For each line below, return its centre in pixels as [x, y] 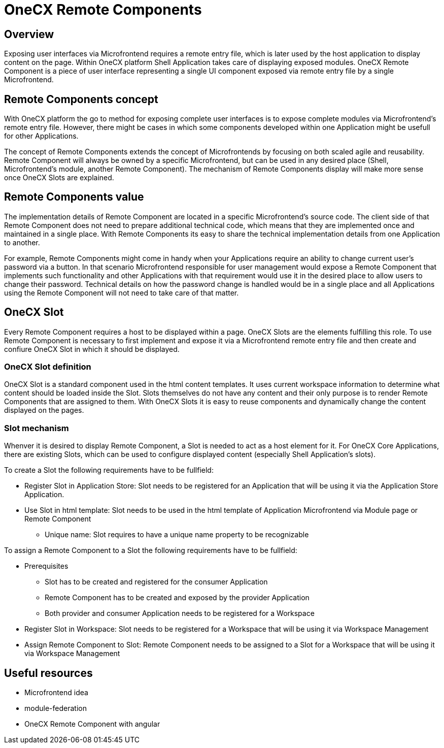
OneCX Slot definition [48, 367]
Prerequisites [46, 566]
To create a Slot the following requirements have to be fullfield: [109, 470]
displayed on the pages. [44, 410]
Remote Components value [74, 197]
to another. [22, 242]
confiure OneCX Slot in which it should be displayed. [92, 349]
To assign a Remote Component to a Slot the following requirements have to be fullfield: [151, 550]
